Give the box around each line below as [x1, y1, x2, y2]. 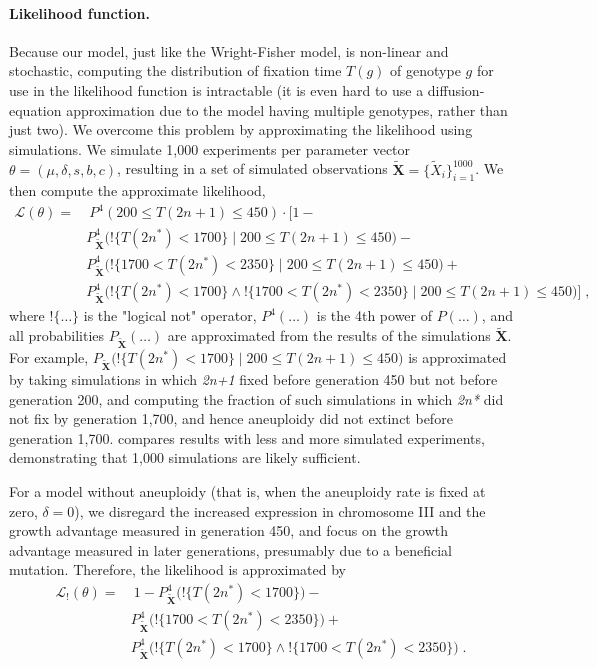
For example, [9, 347, 89, 368]
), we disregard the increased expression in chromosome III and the [74, 500, 486, 521]
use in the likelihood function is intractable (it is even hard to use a [9, 79, 424, 100]
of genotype [390, 60, 461, 81]
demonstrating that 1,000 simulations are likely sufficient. [9, 447, 361, 468]
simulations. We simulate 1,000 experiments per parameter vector [9, 138, 411, 159]
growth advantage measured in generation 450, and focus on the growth [9, 520, 448, 541]
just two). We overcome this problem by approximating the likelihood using [9, 119, 473, 140]
